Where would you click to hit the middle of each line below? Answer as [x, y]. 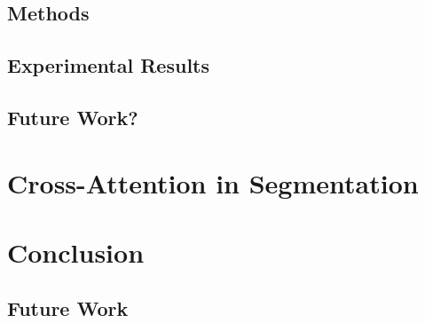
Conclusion [76, 252]
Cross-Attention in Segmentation [213, 182]
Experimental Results [108, 65]
